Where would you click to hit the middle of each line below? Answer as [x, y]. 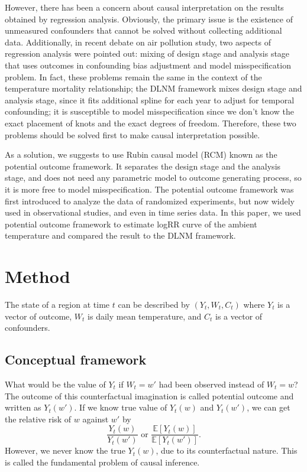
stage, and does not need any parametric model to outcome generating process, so [153, 178]
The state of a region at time [57, 304]
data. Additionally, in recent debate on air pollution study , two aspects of [138, 42]
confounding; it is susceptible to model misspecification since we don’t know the [149, 111]
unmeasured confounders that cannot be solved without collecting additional [143, 30]
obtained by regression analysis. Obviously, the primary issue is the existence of [149, 19]
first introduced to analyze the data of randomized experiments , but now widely [150, 201]
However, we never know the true [65, 450]
